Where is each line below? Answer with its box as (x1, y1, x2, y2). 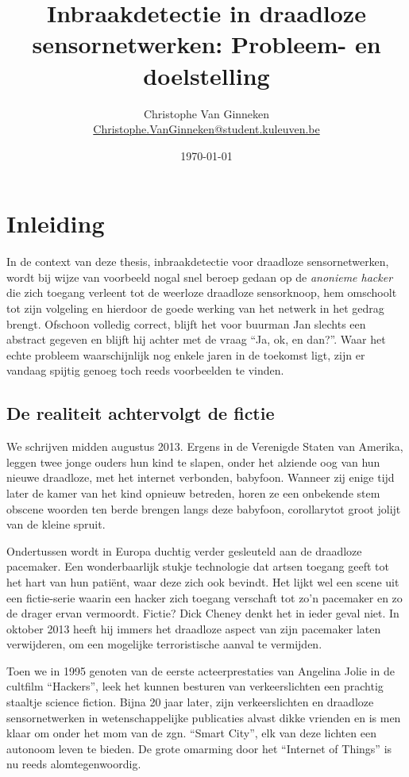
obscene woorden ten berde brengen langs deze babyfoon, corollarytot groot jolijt (6, 500, 401, 517)
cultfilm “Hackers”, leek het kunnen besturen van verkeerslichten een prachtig (6, 678, 384, 694)
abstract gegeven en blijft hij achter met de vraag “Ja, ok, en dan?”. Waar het (6, 331, 386, 348)
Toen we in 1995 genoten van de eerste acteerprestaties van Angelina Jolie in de (6, 662, 395, 679)
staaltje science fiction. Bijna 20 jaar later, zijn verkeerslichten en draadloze (6, 694, 374, 710)
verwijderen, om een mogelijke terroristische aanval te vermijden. (6, 636, 322, 652)
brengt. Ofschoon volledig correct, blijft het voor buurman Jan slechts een (6, 315, 366, 332)
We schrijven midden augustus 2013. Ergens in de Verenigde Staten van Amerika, (6, 438, 403, 455)
